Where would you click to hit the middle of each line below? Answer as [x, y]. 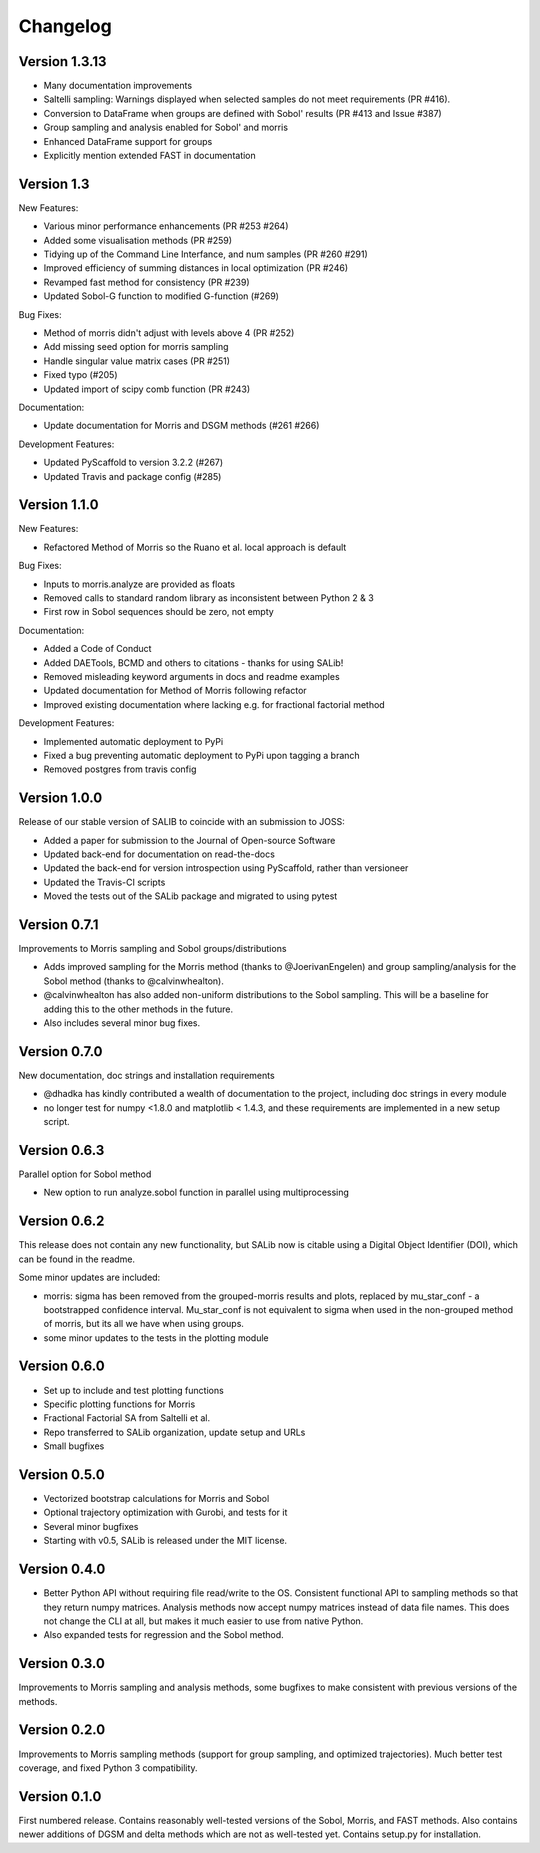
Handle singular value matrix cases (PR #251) [136, 361]
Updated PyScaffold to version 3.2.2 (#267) [133, 462]
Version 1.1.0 [58, 505]
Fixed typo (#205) [81, 375]
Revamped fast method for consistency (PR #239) [146, 282]
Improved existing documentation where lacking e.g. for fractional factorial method [214, 704]
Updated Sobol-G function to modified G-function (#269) [161, 296]
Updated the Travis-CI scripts [104, 882]
